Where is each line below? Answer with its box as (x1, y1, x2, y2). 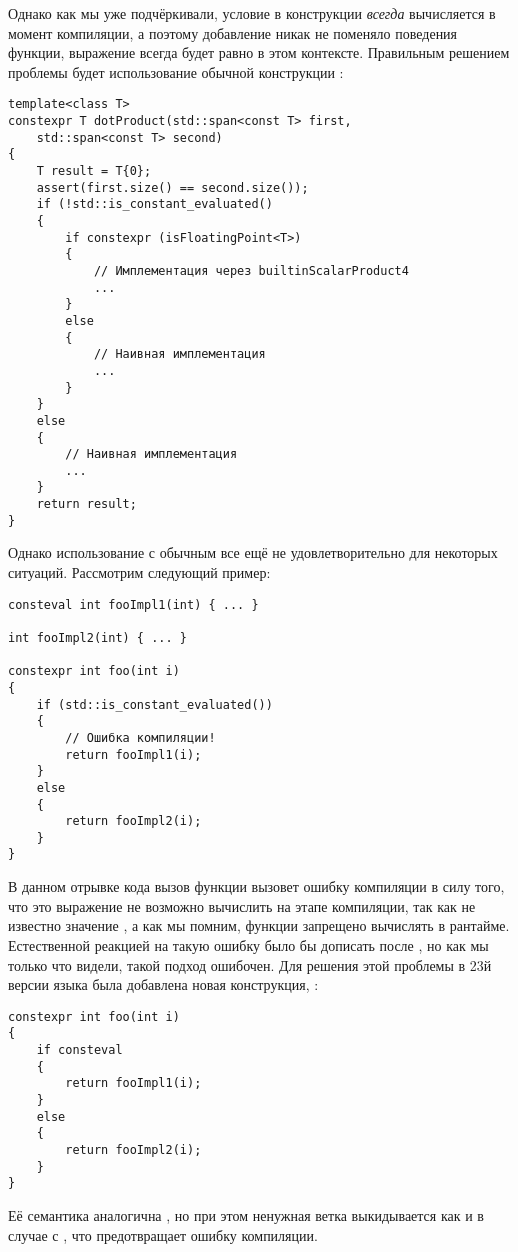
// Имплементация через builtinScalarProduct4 (93, 263, 409, 278)
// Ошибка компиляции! (65, 730, 216, 745)
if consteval (36, 1043, 123, 1057)
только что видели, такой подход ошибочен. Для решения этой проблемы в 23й (8, 954, 492, 975)
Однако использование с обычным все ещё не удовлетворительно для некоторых (8, 542, 498, 563)
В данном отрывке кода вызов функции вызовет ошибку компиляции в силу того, (8, 876, 505, 897)
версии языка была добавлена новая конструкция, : (8, 974, 319, 995)
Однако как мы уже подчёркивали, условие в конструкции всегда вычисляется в (8, 3, 496, 23)
